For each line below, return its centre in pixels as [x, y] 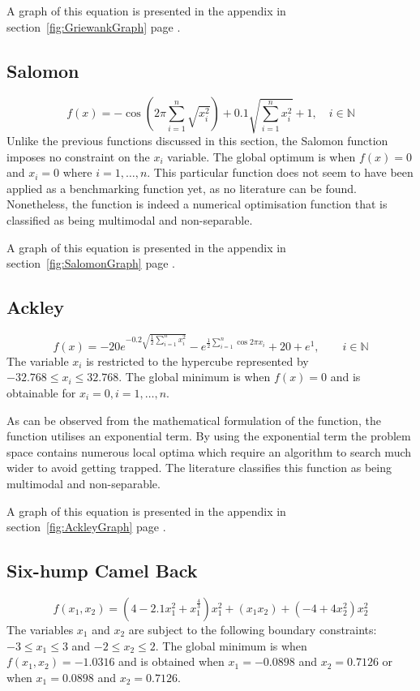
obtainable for [41, 393]
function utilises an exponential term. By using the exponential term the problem [209, 436]
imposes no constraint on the [78, 156]
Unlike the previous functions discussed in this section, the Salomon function [197, 140]
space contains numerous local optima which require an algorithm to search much [209, 451]
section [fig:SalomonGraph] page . [91, 263]
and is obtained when [171, 661]
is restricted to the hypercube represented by [197, 361]
